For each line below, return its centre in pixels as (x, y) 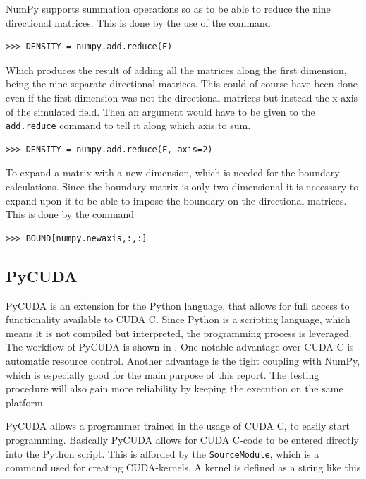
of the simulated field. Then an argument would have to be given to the (160, 111)
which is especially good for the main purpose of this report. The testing (163, 374)
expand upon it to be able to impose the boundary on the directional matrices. (176, 200)
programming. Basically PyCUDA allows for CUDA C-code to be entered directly (182, 439)
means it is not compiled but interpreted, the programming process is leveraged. (179, 333)
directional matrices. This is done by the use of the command (138, 22)
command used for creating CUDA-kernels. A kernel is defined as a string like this (183, 467)
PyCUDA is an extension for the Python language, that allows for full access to (178, 305)
